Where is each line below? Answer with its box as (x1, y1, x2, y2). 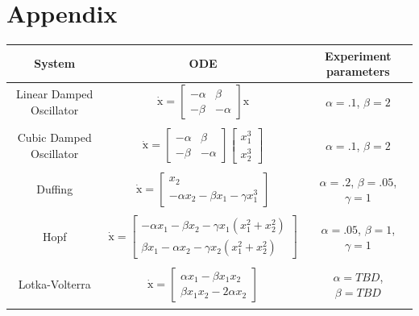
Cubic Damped (17, 129, 92, 146)
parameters (326, 63, 390, 80)
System (34, 55, 76, 72)
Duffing (36, 181, 73, 197)
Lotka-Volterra (18, 276, 91, 293)
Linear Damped (16, 85, 93, 102)
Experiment (325, 47, 392, 64)
